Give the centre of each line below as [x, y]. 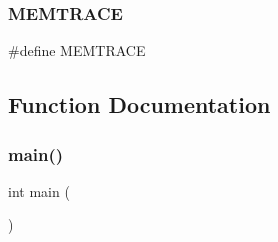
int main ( [39, 190]
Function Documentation [139, 104]
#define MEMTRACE [77, 50]
